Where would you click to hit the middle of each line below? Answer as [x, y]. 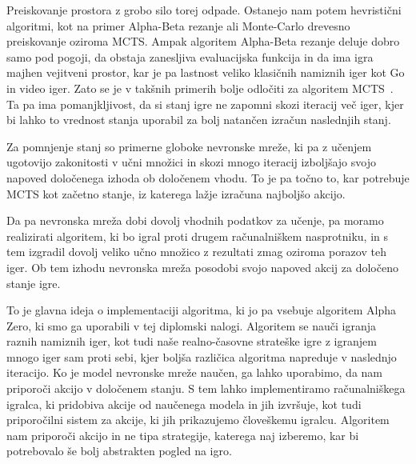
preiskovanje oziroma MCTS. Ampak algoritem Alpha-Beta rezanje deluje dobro [203, 41]
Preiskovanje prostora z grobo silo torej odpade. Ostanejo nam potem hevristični [204, 10]
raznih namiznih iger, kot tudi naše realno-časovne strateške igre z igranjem [192, 341]
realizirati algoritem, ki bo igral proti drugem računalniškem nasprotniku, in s [197, 236]
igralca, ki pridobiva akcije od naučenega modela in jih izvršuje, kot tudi [184, 404]
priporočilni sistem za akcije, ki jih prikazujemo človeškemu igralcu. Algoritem [198, 420]
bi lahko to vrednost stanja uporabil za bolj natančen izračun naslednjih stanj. [199, 120]
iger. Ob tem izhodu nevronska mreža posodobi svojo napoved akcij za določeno [202, 267]
